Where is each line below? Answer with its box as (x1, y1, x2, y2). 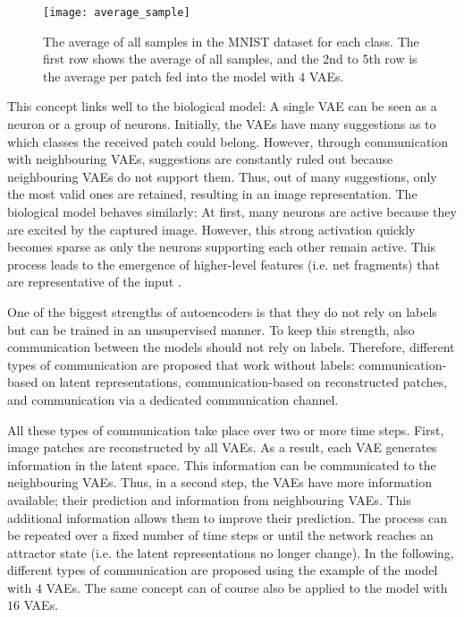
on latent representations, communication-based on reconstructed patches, (41, 373, 448, 391)
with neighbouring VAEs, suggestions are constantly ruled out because (7, 150, 393, 168)
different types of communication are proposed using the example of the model (7, 561, 438, 579)
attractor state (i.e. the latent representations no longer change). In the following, (7, 543, 454, 561)
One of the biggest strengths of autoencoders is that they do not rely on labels (7, 302, 437, 321)
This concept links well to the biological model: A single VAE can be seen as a (7, 97, 437, 116)
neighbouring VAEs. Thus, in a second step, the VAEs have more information (7, 473, 432, 492)
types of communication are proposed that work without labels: (7, 355, 355, 373)
